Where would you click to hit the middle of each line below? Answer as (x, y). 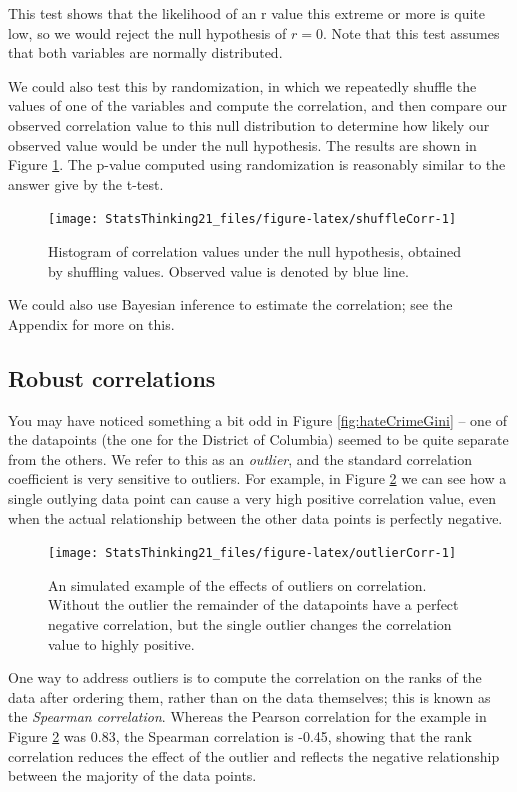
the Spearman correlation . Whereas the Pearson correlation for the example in (247, 716)
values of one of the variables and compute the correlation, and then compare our (257, 105)
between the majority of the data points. (132, 775)
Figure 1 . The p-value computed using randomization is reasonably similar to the (257, 164)
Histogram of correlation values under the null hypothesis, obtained (255, 251)
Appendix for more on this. (91, 323)
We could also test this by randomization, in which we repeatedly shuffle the (242, 85)
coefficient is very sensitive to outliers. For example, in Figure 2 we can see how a (257, 478)
